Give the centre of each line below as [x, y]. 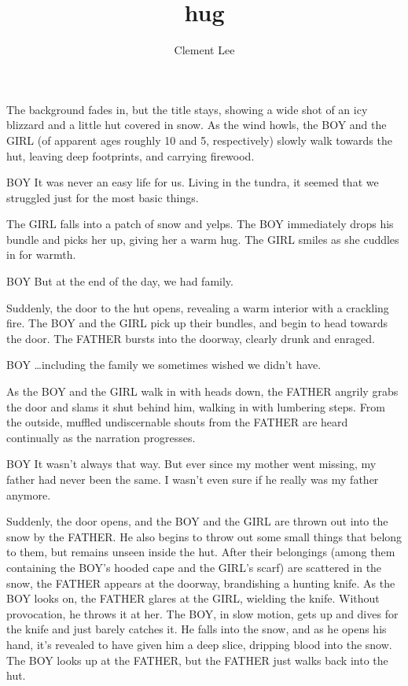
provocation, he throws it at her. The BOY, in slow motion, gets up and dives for [202, 613]
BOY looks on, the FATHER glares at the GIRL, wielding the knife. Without [193, 598]
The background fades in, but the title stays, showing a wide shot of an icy [187, 109]
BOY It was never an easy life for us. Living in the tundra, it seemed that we [193, 182]
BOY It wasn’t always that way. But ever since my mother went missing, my [191, 464]
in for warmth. [41, 254]
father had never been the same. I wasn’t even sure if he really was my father [193, 479]
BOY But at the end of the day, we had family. [120, 281]
